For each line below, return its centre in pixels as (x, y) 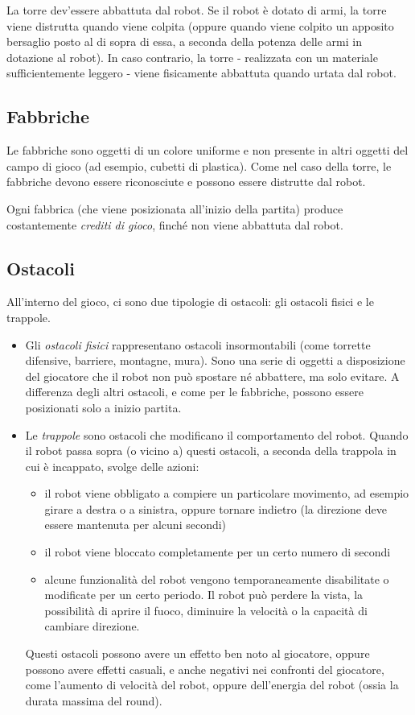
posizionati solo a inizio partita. (103, 407)
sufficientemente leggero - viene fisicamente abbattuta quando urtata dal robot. (201, 73)
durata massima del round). (94, 700)
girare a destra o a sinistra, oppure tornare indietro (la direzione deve (216, 508)
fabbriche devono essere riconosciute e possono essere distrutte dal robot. (186, 182)
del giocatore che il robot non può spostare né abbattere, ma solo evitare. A (212, 376)
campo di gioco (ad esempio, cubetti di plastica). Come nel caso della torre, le (199, 165)
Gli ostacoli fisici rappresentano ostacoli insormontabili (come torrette (198, 344)
